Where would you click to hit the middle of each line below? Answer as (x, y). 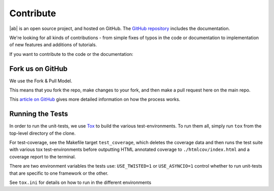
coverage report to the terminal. (43, 156)
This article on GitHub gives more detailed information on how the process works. (95, 100)
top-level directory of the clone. (43, 133)
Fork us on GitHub (39, 69)
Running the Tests (39, 114)
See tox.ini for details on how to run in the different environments (80, 182)
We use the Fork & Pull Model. (41, 81)
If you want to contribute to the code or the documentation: (71, 54)
